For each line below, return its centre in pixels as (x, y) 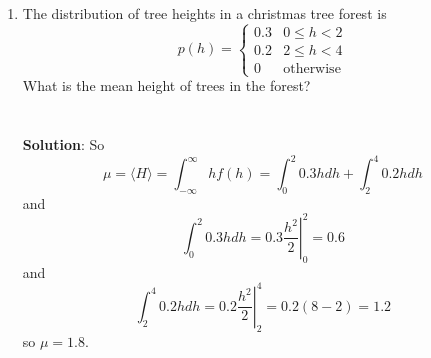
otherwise (312, 68)
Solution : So (63, 143)
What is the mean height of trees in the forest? (166, 85)
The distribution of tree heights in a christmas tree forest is (204, 13)
